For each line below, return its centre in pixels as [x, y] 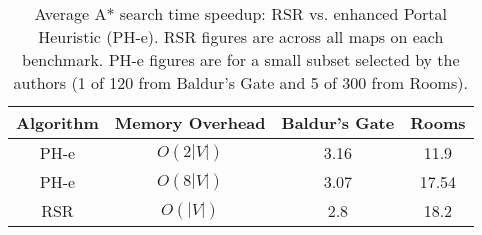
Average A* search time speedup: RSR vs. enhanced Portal [241, 13]
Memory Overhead [190, 122]
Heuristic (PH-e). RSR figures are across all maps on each [241, 36]
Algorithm [57, 122]
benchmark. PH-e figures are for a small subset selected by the [240, 59]
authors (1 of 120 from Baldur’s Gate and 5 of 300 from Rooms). [240, 82]
